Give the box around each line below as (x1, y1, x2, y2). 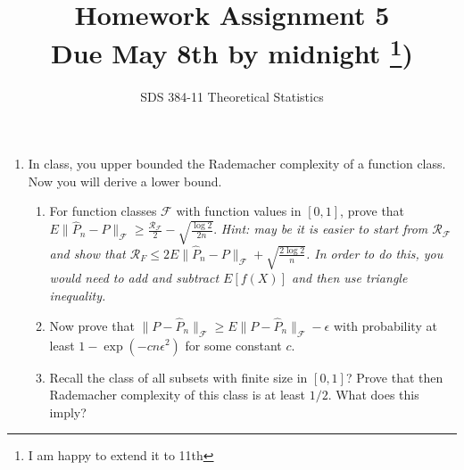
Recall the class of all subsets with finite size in (49, 367, 308, 386)
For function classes (49, 202, 157, 220)
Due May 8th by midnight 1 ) (51, 31, 413, 71)
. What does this (327, 385, 419, 404)
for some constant (185, 335, 282, 354)
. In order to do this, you (306, 243, 443, 262)
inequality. (49, 285, 106, 304)
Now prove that (49, 316, 135, 334)
